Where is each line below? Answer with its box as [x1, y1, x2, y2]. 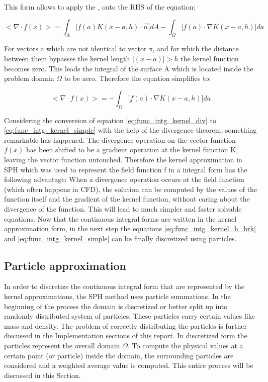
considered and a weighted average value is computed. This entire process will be [4, 360, 253, 370]
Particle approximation [4, 257, 126, 273]
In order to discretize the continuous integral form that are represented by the [4, 281, 245, 292]
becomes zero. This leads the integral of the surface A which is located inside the [4, 63, 253, 73]
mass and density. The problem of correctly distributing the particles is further [4, 320, 247, 331]
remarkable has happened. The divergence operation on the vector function [4, 134, 236, 145]
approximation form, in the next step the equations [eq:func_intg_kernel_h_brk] [4, 223, 256, 234]
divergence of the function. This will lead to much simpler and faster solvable [4, 203, 242, 214]
